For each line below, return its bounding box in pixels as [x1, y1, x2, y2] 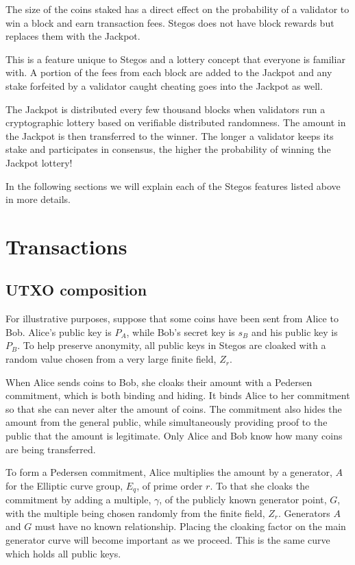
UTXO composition [5, 279, 147, 300]
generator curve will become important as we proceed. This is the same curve [5, 533, 330, 547]
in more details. [5, 192, 71, 206]
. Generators [278, 505, 330, 520]
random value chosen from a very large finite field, [5, 352, 217, 366]
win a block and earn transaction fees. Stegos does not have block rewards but [5, 15, 334, 29]
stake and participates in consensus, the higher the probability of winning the [5, 142, 331, 156]
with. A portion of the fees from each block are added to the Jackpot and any [5, 65, 332, 80]
